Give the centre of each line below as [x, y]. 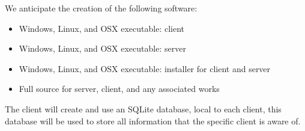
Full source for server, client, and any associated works [119, 89]
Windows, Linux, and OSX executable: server [102, 48]
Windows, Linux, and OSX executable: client [102, 28]
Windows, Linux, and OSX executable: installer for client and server [145, 68]
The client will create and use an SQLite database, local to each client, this [143, 108]
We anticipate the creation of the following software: [101, 8]
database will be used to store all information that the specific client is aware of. [153, 120]
